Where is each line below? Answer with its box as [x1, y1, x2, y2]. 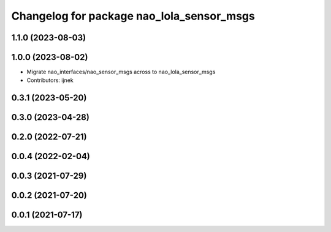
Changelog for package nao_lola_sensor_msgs [11, 9, 256, 23]
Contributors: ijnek [26, 77, 74, 84]
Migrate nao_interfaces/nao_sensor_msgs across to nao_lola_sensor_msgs [26, 68, 216, 76]
